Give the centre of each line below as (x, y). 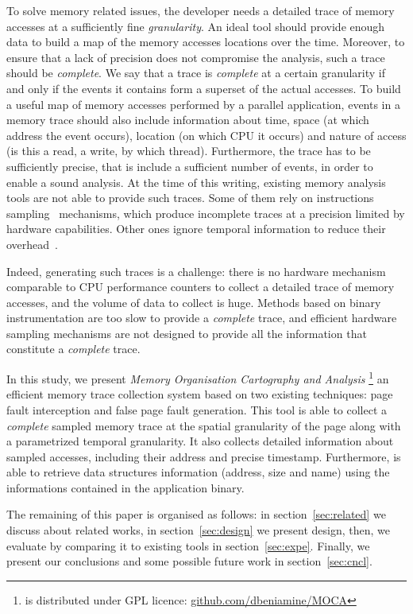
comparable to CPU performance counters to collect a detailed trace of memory (201, 287)
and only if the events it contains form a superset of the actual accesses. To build (204, 88)
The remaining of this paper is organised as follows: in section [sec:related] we (196, 514)
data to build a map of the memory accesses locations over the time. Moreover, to (206, 42)
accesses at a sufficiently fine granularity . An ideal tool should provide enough (196, 26)
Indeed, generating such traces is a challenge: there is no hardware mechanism (196, 271)
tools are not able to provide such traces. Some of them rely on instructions (190, 198)
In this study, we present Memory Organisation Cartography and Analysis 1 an (198, 377)
